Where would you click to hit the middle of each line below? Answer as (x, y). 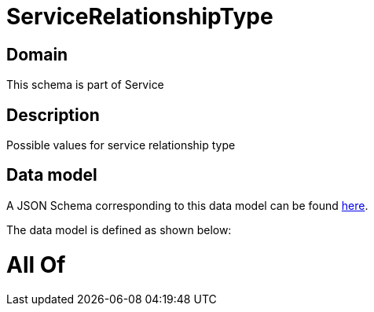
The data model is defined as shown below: (119, 229)
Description (53, 115)
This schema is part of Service (85, 85)
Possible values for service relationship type (121, 145)
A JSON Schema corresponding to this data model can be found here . (187, 205)
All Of (36, 264)
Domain (37, 54)
